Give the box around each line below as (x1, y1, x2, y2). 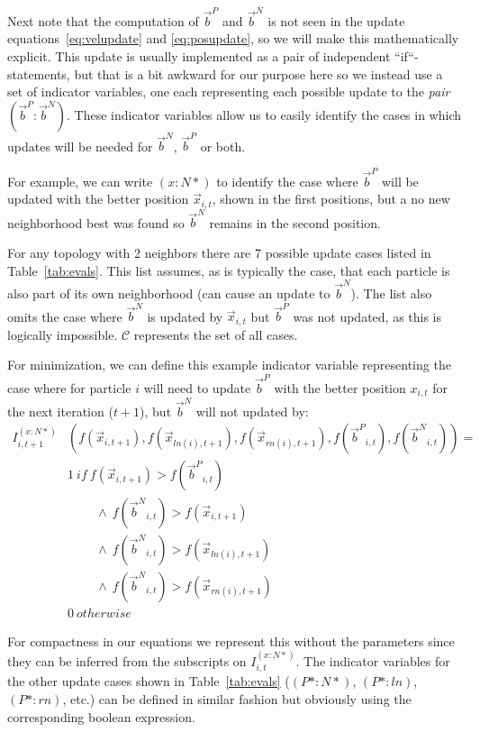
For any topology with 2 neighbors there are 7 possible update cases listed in (7, 243, 431, 262)
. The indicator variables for (295, 652, 450, 671)
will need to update (143, 378, 251, 397)
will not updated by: (195, 401, 309, 420)
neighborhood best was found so (7, 213, 185, 232)
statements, (7, 64, 70, 83)
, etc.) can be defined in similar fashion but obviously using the (62, 690, 412, 709)
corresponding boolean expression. (7, 707, 195, 726)
